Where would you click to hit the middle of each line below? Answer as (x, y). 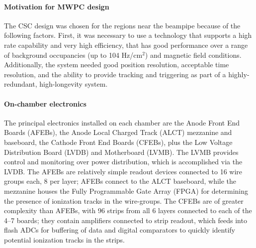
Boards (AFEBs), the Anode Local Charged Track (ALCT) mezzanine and (118, 132)
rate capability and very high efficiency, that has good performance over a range (126, 45)
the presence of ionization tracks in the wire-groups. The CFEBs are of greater (124, 200)
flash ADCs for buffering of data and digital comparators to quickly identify (120, 230)
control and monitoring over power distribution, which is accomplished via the (123, 162)
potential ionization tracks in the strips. (64, 239)
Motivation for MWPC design (57, 6)
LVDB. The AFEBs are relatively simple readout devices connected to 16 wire (123, 171)
